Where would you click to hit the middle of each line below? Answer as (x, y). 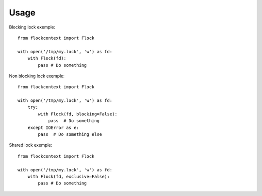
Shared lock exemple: (31, 145)
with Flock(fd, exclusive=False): (69, 176)
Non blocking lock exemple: (37, 76)
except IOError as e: (53, 127)
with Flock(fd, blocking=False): (78, 114)
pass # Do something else (70, 134)
